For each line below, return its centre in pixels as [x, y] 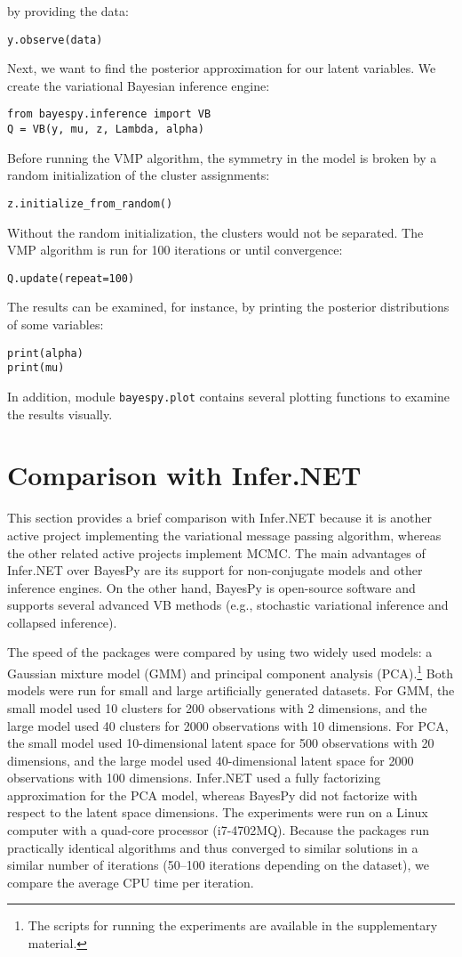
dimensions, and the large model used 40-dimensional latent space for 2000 [211, 760]
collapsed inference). [62, 622]
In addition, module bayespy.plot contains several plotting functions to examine [229, 396]
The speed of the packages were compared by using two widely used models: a [220, 652]
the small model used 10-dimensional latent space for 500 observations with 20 [221, 743]
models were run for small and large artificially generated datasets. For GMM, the [231, 690]
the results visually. [60, 414]
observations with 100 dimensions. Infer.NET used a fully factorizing [194, 778]
